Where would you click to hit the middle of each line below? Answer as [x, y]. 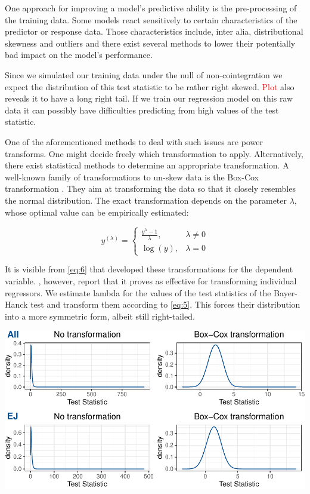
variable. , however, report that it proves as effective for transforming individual [151, 280]
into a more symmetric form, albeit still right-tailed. [100, 316]
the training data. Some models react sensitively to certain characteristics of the [151, 19]
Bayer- [286, 292]
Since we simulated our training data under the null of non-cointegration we [144, 74]
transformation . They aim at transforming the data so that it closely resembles [150, 188]
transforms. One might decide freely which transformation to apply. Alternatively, [154, 153]
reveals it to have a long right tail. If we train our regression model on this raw [149, 98]
